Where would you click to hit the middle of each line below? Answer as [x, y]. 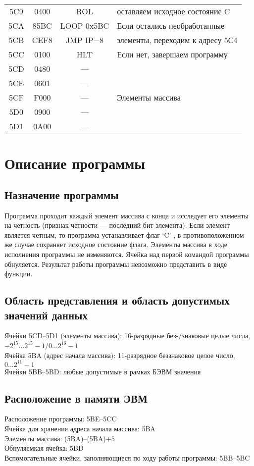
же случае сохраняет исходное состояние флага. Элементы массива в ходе [116, 244]
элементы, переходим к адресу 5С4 [177, 40]
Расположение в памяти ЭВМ [76, 398]
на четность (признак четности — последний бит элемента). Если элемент [117, 225]
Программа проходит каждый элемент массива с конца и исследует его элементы [127, 215]
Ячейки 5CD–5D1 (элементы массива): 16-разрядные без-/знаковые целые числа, [127, 336]
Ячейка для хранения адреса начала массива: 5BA [80, 428]
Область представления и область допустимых [117, 300]
